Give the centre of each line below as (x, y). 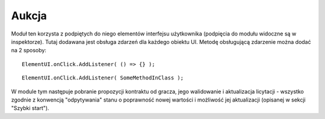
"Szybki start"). (30, 108)
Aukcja (29, 16)
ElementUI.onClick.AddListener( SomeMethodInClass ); (103, 78)
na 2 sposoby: (29, 50)
